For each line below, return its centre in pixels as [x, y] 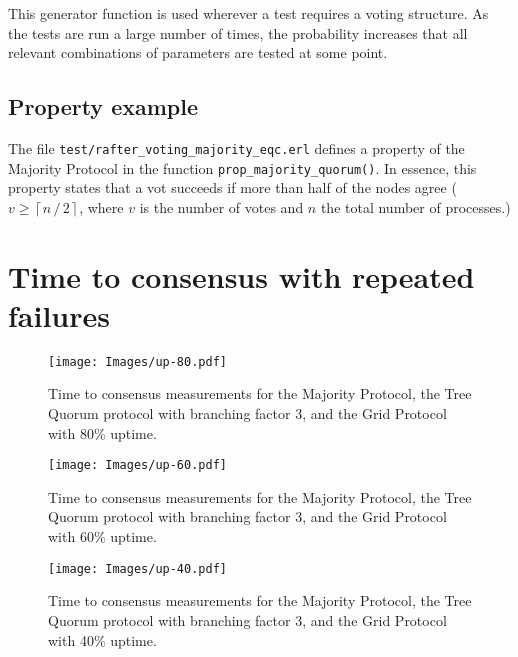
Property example [103, 106]
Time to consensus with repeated [241, 275]
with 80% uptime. [102, 432]
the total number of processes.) [415, 206]
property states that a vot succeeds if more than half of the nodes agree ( [232, 187]
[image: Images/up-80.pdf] [137, 361]
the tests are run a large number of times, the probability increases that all [238, 32]
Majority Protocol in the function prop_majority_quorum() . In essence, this [242, 167]
